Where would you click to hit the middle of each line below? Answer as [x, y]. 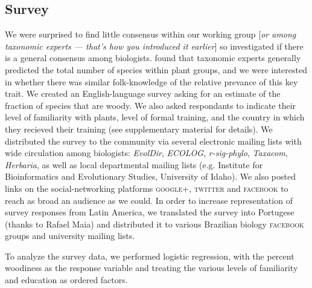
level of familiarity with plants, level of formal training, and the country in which [155, 117]
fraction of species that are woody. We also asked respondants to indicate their [151, 105]
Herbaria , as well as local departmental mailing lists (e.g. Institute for [134, 164]
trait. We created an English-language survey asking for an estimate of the [143, 93]
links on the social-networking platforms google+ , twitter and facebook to [147, 188]
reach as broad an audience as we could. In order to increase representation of [149, 200]
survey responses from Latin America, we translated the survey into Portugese [150, 212]
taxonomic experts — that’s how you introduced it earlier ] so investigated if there [154, 46]
